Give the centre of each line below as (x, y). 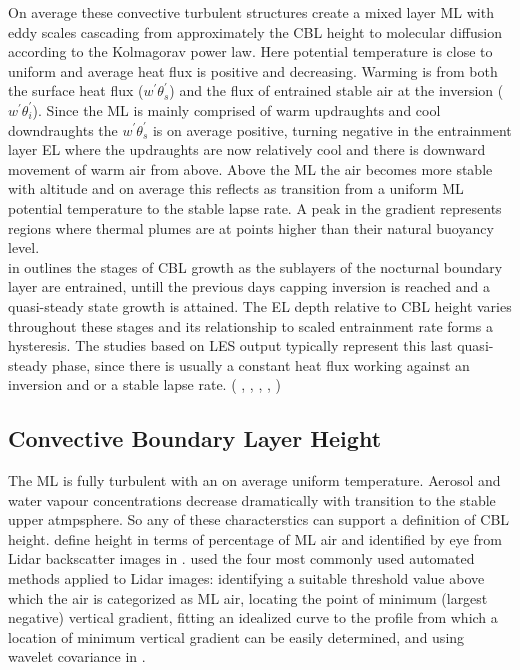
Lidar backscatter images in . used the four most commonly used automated (241, 558)
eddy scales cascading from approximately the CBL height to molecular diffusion (255, 31)
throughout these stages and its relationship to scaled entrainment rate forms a (250, 325)
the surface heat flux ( (76, 90)
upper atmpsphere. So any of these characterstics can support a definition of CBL (259, 519)
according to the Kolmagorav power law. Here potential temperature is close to (250, 51)
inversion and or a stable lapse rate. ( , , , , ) (144, 384)
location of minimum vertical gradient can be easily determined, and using (236, 636)
